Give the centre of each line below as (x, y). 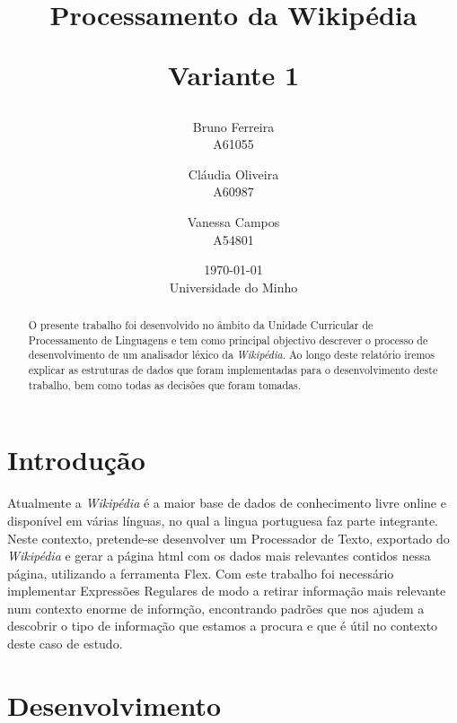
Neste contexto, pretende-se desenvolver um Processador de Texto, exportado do (228, 538)
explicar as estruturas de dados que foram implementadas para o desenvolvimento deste (233, 370)
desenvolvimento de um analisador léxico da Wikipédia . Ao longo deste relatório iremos (231, 355)
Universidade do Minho (233, 287)
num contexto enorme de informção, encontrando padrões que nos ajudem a (216, 608)
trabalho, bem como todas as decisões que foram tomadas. (165, 384)
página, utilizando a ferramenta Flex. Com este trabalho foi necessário (201, 573)
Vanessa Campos (233, 221)
